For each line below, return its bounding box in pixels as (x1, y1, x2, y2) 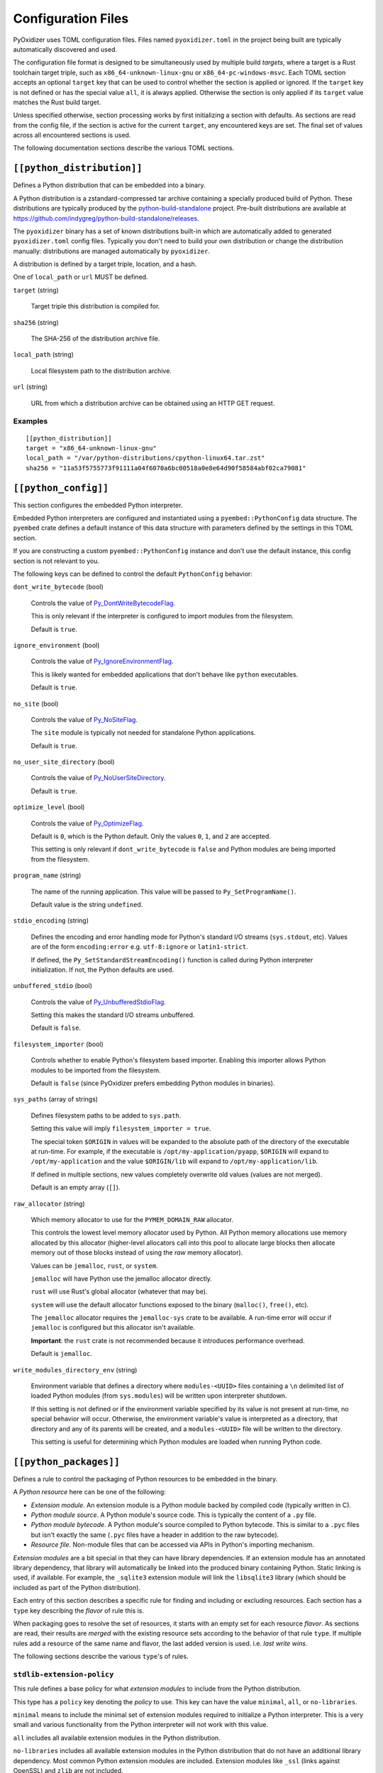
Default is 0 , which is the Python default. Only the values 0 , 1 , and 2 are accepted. (30, 832, 271, 840)
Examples (13, 416, 48, 426)
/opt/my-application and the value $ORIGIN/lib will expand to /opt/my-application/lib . (30, 1157, 318, 1166)
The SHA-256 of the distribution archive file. (30, 334, 160, 343)
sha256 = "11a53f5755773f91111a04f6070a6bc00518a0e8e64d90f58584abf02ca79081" (26, 464, 306, 472)
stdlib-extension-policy (13, 1669, 114, 1679)
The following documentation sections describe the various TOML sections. (13, 144, 235, 152)
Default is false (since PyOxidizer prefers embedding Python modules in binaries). (30, 1079, 275, 1088)
